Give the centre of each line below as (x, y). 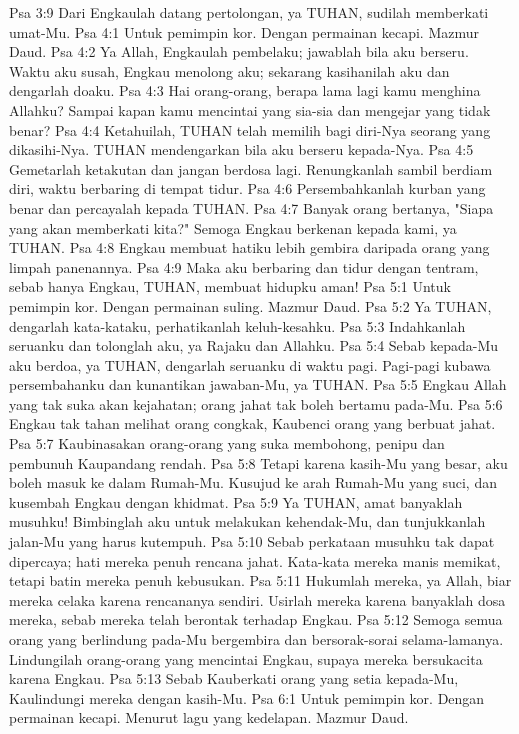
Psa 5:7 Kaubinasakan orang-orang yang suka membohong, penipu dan (227, 443)
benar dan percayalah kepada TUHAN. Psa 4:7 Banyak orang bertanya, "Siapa (251, 207)
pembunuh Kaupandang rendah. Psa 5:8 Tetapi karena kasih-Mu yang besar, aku (258, 462)
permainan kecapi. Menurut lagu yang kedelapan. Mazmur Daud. (209, 717)
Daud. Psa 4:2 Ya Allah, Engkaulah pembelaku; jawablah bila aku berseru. (239, 51)
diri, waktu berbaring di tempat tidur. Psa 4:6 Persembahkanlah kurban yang (247, 188)
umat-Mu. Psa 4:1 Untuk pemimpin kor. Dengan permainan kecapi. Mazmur (244, 31)
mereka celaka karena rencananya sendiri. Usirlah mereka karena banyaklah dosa (257, 599)
